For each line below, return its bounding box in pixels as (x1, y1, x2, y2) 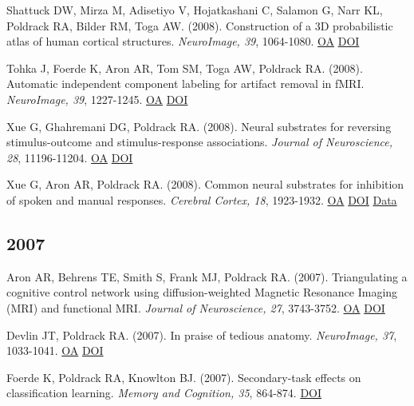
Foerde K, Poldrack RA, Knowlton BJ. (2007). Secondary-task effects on (6, 368, 361, 385)
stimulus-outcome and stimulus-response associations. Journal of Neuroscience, (6, 133, 393, 150)
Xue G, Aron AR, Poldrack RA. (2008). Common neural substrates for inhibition (6, 176, 404, 193)
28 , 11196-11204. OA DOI (6, 149, 133, 165)
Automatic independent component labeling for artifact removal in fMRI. (6, 75, 365, 92)
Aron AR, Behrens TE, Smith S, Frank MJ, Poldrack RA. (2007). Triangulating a (6, 268, 408, 285)
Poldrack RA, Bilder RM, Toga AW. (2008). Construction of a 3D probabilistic (6, 17, 393, 34)
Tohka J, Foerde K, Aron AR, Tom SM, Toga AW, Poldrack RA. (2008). (6, 59, 363, 76)
